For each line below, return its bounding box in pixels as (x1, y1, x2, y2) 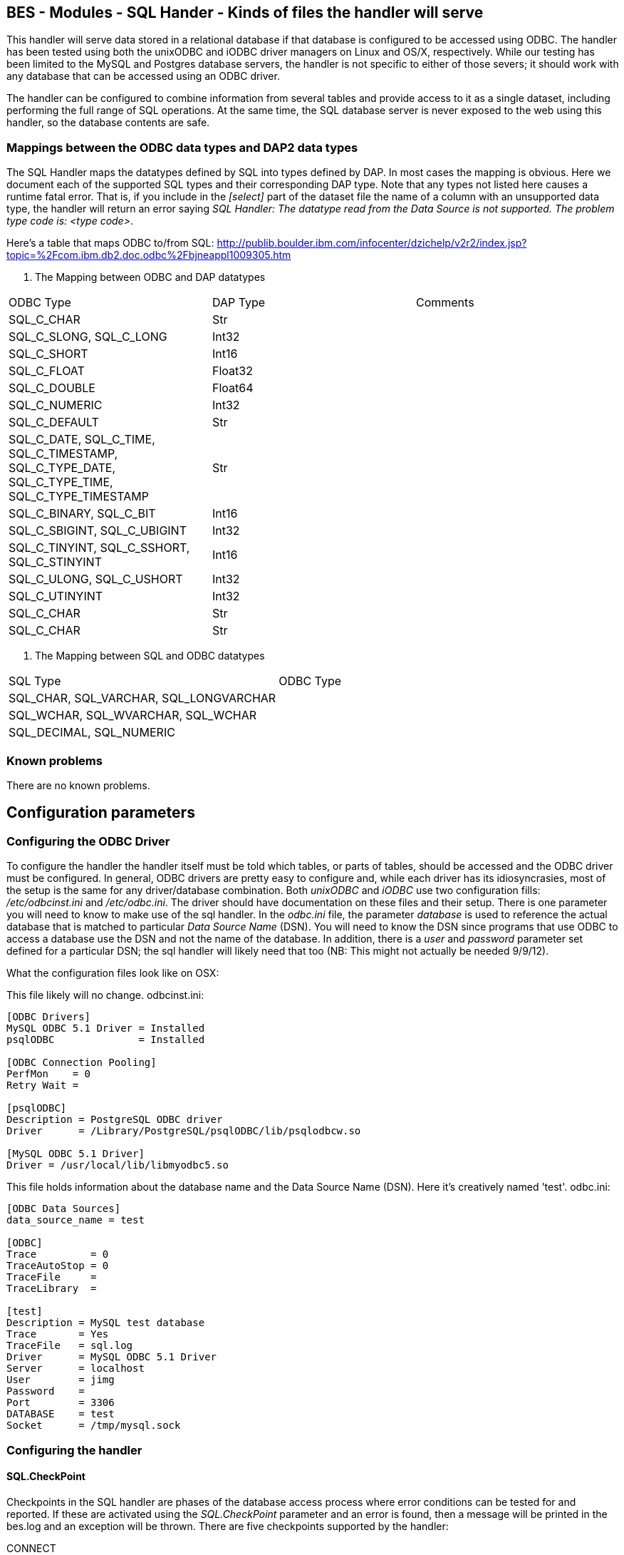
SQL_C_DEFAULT (9, 415, 99, 430)
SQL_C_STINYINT (9, 555, 102, 570)
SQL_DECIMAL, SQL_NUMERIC (9, 725, 175, 740)
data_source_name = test (6, 1214, 145, 1226)
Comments (415, 295, 474, 310)
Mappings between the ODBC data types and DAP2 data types (6, 140, 358, 155)
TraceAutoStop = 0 (6, 1260, 109, 1272)
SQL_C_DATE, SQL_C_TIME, (9, 432, 155, 447)
